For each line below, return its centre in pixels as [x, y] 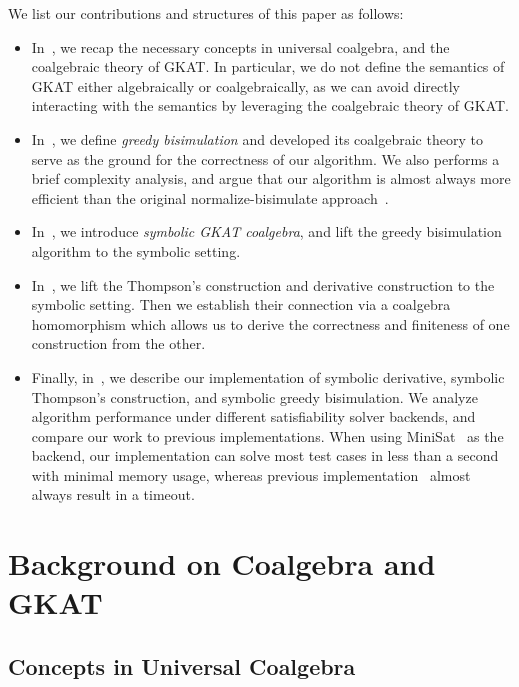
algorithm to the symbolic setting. [136, 250]
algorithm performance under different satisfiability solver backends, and [253, 416]
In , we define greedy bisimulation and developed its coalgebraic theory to [257, 138]
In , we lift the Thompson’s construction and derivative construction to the [263, 284]
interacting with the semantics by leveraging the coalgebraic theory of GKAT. [270, 105]
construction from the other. [118, 343]
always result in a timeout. [113, 494]
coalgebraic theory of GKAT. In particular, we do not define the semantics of [268, 66]
